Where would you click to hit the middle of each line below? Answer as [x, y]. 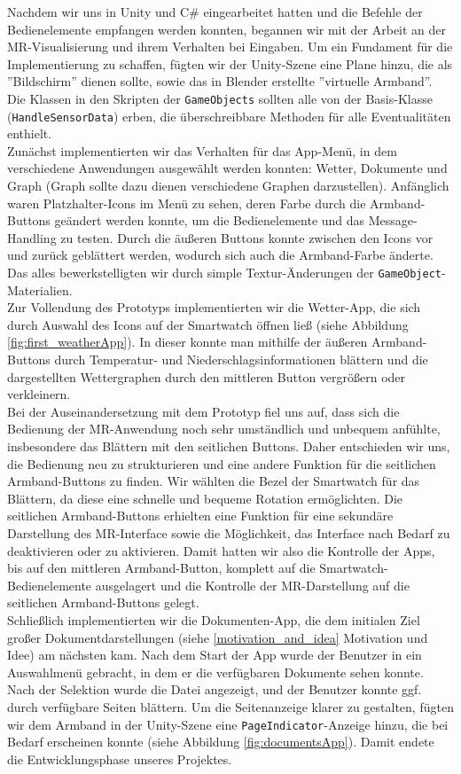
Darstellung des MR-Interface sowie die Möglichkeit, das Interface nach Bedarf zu [229, 533]
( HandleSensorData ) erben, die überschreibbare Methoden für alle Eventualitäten [229, 116]
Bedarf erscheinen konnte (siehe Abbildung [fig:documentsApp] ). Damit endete [221, 742]
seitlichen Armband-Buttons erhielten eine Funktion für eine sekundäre [200, 516]
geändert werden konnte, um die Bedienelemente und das [210, 220]
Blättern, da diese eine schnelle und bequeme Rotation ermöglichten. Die [205, 498]
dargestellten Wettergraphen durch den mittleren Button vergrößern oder [207, 376]
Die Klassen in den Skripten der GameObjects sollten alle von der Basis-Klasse [220, 98]
